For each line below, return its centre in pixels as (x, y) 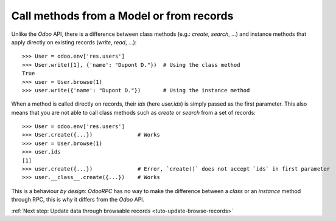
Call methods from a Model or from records (122, 16)
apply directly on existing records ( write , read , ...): (74, 42)
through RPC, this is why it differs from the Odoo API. (78, 200)
